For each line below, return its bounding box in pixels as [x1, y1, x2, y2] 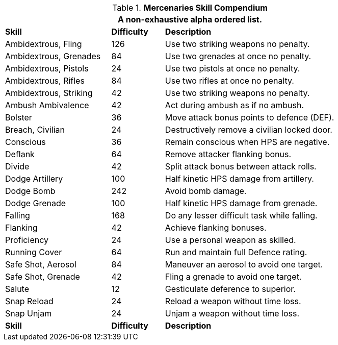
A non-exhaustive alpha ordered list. [117, 14, 263, 24]
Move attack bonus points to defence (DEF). [165, 112, 334, 122]
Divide [5, 161, 30, 171]
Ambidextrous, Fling [5, 39, 82, 49]
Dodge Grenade [5, 198, 66, 208]
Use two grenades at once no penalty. [165, 51, 311, 61]
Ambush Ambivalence [5, 100, 89, 110]
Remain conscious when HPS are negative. [165, 137, 330, 147]
